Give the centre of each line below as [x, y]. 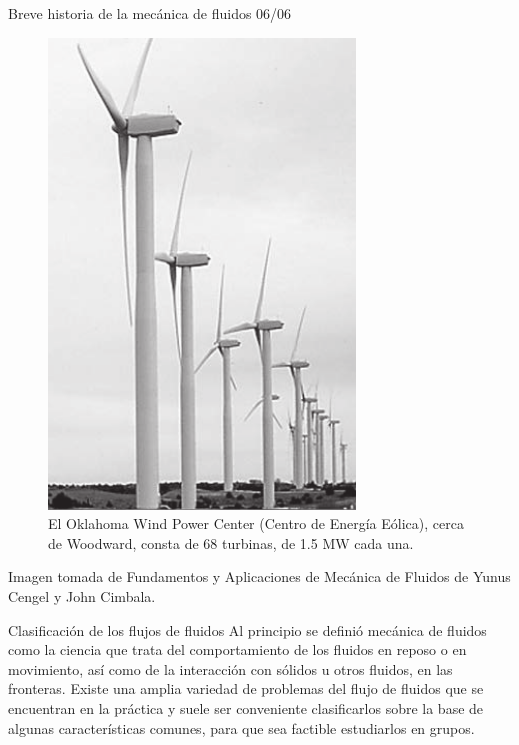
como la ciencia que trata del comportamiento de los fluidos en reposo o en [237, 649]
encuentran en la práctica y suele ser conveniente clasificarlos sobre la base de [246, 707]
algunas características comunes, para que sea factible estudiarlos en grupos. [241, 727]
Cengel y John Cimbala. [82, 595]
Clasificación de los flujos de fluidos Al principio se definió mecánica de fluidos [247, 629]
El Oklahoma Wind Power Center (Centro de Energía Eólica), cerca [256, 523]
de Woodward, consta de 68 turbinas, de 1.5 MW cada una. [231, 542]
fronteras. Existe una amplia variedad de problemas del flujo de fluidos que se [246, 688]
